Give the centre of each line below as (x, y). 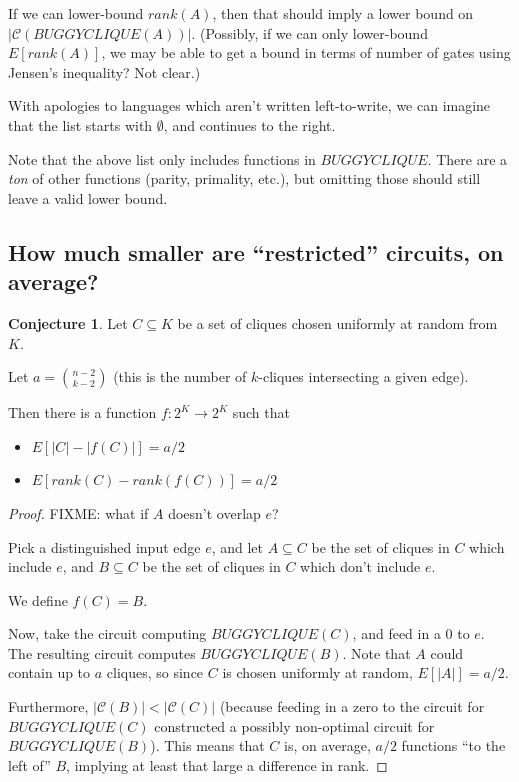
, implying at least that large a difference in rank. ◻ (227, 764)
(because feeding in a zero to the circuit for (352, 706)
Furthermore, (48, 706)
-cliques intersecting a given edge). (363, 376)
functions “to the (453, 745)
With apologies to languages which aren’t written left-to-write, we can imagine (249, 105)
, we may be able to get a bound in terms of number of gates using (306, 52)
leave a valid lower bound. (88, 197)
